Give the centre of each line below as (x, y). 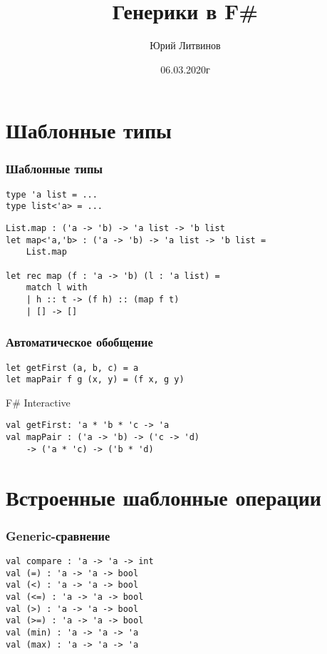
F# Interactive (38, 402)
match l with (57, 288)
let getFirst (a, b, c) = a (72, 368)
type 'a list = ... (52, 194)
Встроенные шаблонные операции (163, 497)
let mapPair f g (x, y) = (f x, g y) (95, 380)
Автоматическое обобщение (79, 342)
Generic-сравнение (58, 535)
